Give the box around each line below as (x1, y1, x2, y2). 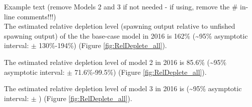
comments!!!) (17, 11, 56, 21)
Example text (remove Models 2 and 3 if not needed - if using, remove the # (4, 1, 238, 11)
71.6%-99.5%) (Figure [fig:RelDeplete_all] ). (75, 66, 207, 77)
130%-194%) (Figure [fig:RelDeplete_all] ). (39, 40, 167, 51)
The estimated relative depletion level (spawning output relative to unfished (4, 21, 236, 31)
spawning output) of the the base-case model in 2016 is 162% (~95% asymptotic (4, 30, 248, 41)
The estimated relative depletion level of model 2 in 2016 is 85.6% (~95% (4, 56, 227, 67)
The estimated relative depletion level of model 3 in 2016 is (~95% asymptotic (4, 83, 242, 94)
